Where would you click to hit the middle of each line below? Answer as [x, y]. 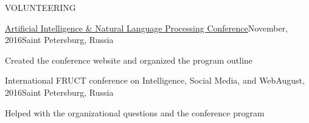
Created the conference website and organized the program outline [129, 60]
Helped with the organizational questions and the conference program [135, 112]
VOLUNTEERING [40, 7]
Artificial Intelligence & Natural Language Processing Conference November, [147, 28]
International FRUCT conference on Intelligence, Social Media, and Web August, [155, 80]
